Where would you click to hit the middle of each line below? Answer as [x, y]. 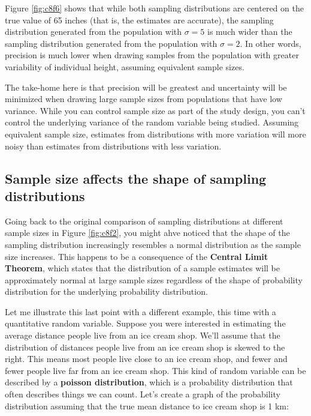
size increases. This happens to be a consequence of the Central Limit [137, 256]
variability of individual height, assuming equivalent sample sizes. [125, 66]
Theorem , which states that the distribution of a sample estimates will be [142, 268]
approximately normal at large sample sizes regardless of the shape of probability [154, 279]
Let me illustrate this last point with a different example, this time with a [141, 311]
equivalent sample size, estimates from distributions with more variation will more [155, 134]
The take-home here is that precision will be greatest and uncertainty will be [146, 87]
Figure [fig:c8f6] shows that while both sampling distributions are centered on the [154, 8]
